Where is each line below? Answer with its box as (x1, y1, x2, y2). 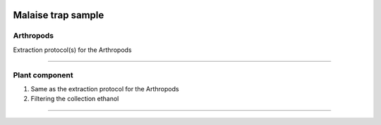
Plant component (13, 70, 73, 80)
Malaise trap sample (13, 9, 104, 21)
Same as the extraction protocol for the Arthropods (30, 84, 179, 93)
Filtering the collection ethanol (30, 95, 119, 103)
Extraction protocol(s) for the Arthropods (13, 46, 132, 54)
